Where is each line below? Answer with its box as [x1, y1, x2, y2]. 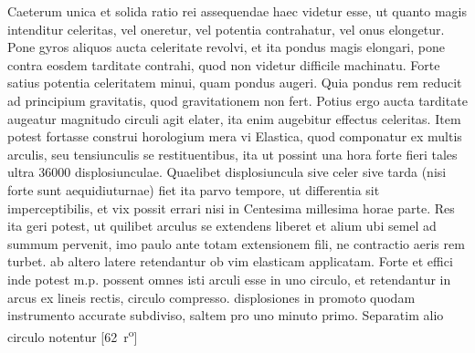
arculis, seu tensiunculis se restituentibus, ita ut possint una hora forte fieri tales [7, 144, 458, 163]
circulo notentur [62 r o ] [7, 324, 138, 346]
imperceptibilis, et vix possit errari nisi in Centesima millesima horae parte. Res [7, 198, 455, 217]
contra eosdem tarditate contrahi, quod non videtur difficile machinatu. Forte [7, 55, 440, 74]
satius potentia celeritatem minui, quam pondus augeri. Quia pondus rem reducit [7, 73, 462, 92]
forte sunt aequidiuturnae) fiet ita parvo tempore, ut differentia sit [7, 180, 380, 199]
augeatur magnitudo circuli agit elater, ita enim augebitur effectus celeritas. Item [7, 109, 461, 128]
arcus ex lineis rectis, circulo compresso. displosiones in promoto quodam [7, 287, 416, 306]
